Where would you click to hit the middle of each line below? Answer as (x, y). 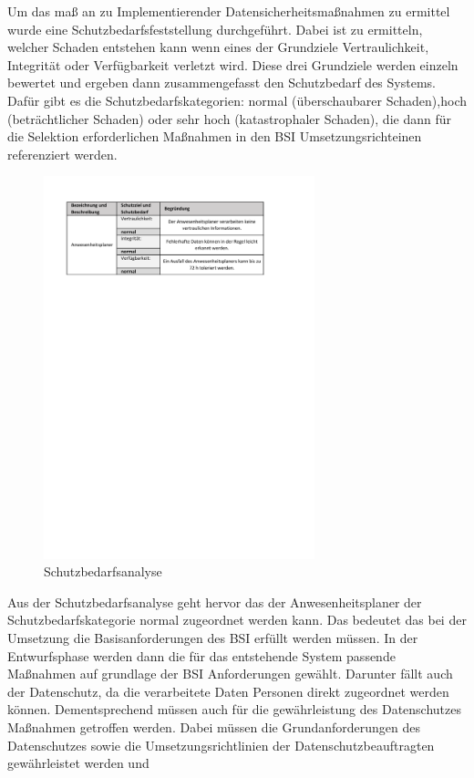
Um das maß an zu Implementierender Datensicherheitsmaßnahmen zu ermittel (229, 11)
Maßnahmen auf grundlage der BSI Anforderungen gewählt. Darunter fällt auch (230, 674)
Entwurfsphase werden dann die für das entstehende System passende (201, 655)
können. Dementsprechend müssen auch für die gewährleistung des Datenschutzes (235, 709)
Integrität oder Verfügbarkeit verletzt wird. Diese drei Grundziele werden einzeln (233, 64)
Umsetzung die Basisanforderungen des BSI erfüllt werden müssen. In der (213, 638)
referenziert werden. (62, 154)
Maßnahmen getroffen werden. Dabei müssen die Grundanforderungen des (214, 727)
